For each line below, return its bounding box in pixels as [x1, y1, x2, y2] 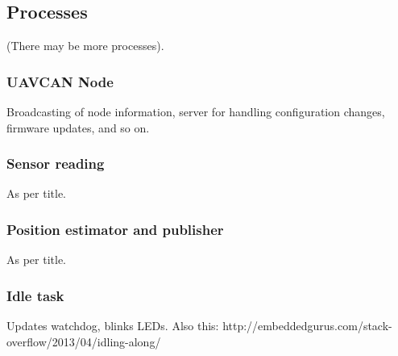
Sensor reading [6, 153, 105, 174]
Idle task [6, 285, 64, 305]
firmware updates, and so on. [6, 119, 150, 136]
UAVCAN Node [6, 71, 114, 91]
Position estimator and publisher [6, 219, 224, 239]
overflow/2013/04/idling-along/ [6, 333, 161, 350]
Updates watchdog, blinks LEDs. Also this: [6, 317, 219, 334]
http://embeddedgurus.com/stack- [222, 317, 392, 334]
